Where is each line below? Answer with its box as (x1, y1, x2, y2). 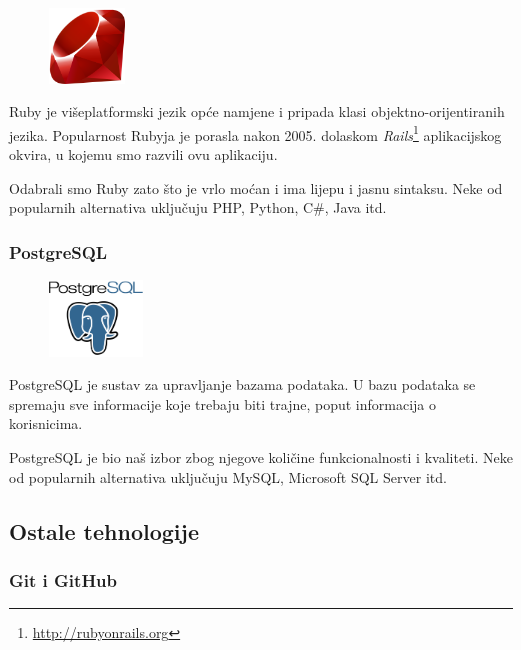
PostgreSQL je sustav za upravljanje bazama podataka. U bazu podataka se (9, 374, 476, 395)
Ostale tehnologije (9, 515, 199, 546)
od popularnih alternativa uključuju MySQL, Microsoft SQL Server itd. (9, 466, 447, 487)
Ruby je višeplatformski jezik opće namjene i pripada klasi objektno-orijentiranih (9, 101, 505, 122)
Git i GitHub (9, 567, 118, 592)
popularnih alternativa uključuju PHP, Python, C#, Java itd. (9, 197, 387, 218)
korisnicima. (9, 413, 83, 434)
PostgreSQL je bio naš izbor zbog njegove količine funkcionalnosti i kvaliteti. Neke (9, 447, 513, 468)
